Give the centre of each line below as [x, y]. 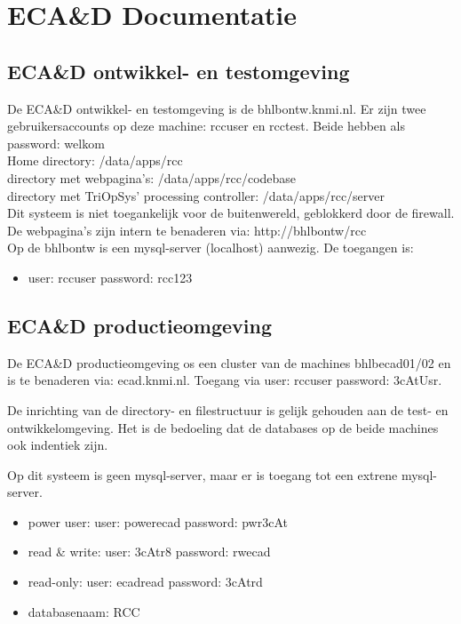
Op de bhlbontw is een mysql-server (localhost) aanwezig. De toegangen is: [211, 248]
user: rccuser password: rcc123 [110, 277]
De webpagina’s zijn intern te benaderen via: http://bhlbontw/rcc [187, 230]
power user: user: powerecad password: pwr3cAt [158, 521]
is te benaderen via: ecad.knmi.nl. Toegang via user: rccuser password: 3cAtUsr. [225, 380]
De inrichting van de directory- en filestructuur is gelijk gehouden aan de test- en [228, 409]
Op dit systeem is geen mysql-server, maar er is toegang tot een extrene [203, 474]
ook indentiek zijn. [58, 445]
